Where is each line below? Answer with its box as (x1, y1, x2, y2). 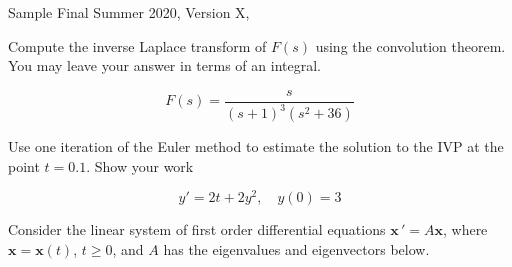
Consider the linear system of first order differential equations (8, 219, 386, 240)
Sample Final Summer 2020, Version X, (8, 2, 250, 22)
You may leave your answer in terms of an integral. (8, 55, 321, 76)
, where (442, 219, 488, 240)
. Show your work (86, 155, 194, 176)
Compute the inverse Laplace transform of (8, 35, 267, 56)
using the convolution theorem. (315, 35, 506, 56)
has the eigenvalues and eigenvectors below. (163, 239, 430, 260)
